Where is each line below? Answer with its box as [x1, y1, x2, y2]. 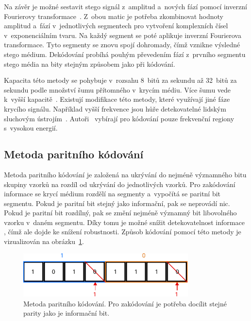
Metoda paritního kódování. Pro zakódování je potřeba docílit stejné [23, 298, 227, 308]
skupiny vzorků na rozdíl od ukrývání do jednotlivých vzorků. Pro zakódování [4, 179, 235, 189]
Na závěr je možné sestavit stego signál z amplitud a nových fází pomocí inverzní [4, 1, 247, 11]
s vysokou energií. [4, 123, 58, 133]
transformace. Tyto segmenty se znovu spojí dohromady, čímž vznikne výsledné [4, 39, 240, 50]
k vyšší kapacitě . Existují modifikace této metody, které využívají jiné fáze [4, 94, 230, 104]
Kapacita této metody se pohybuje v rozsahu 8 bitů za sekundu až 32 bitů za [4, 75, 237, 85]
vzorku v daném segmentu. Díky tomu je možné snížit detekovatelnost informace [4, 217, 245, 227]
